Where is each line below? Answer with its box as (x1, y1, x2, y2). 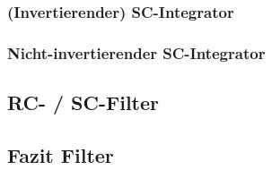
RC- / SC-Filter (7, 89, 160, 116)
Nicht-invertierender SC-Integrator (7, 41, 266, 64)
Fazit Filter (7, 140, 114, 168)
